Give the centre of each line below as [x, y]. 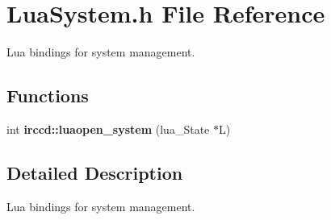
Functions [48, 95]
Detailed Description [95, 172]
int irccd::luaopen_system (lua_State [108, 129]
